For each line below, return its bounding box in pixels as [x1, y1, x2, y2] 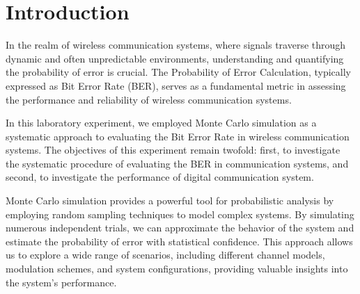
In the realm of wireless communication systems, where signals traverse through [6, 38, 346, 52]
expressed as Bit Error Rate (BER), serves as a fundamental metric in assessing [6, 78, 346, 92]
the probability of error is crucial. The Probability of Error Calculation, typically [6, 65, 351, 79]
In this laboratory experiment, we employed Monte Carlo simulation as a [6, 115, 317, 130]
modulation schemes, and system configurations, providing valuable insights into [6, 261, 348, 276]
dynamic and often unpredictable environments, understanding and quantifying [6, 51, 344, 65]
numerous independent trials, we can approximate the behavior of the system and [6, 220, 354, 235]
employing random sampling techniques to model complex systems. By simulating [6, 206, 354, 221]
